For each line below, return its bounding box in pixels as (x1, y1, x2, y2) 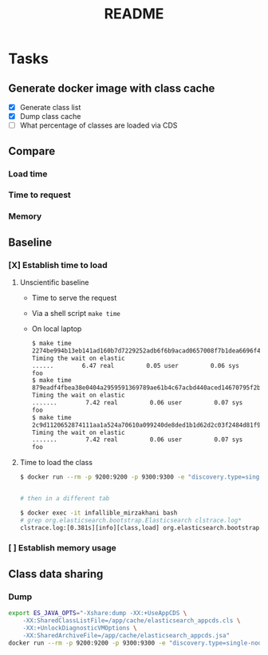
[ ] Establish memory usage (8, 543, 117, 554)
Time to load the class (19, 458, 93, 468)
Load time (8, 168, 48, 180)
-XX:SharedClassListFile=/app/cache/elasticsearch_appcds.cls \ (22, 617, 241, 625)
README (104, 5, 164, 23)
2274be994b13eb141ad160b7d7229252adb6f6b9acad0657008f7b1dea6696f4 (31, 346, 261, 355)
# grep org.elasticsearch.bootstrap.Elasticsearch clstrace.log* (19, 516, 242, 524)
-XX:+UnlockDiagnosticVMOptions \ (22, 624, 137, 632)
